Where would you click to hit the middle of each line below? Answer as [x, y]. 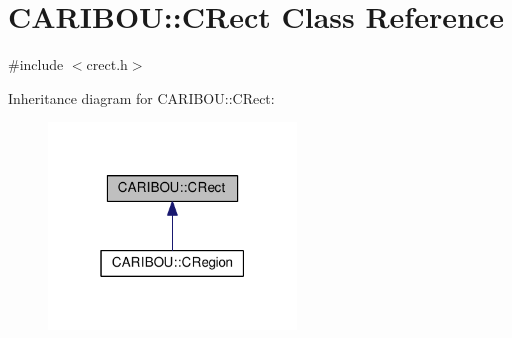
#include [36, 64]
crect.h [107, 64]
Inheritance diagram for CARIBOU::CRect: [141, 97]
